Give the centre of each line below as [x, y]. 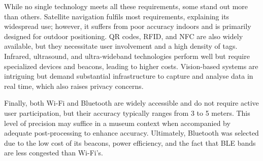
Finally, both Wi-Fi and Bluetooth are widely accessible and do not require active [131, 103]
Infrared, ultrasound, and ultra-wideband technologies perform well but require [127, 56]
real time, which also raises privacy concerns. [74, 86]
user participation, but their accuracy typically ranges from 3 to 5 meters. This [127, 112]
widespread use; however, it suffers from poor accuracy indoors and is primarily [128, 26]
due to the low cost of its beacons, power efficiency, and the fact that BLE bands [130, 142]
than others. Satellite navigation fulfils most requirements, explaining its [117, 16]
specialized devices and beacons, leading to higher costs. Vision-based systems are [131, 66]
